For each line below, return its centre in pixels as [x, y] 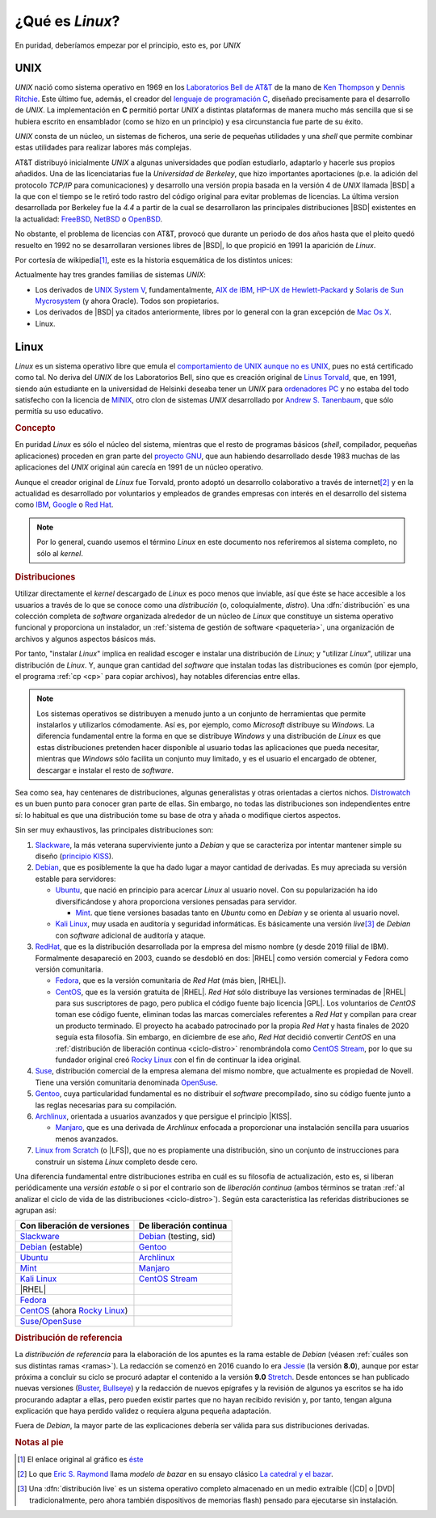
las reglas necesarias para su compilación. [106, 1105]
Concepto [35, 428]
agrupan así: [36, 1210]
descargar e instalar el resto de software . [105, 770]
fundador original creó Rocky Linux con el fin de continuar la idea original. [178, 1060]
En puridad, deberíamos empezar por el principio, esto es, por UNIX [128, 45]
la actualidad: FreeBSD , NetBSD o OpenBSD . [89, 219]
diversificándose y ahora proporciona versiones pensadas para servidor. [176, 901]
